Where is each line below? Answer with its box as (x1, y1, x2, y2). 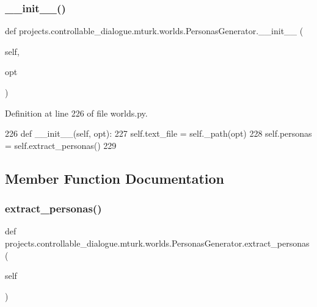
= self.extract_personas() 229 (5, 139, 117, 151)
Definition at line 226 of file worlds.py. (5, 106, 148, 119)
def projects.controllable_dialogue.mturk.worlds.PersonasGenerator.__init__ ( (5, 24, 304, 37)
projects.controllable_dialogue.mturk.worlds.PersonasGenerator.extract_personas (5, 236, 310, 249)
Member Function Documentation (5, 168, 225, 187)
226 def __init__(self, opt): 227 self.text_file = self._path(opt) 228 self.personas (5, 127, 312, 140)
